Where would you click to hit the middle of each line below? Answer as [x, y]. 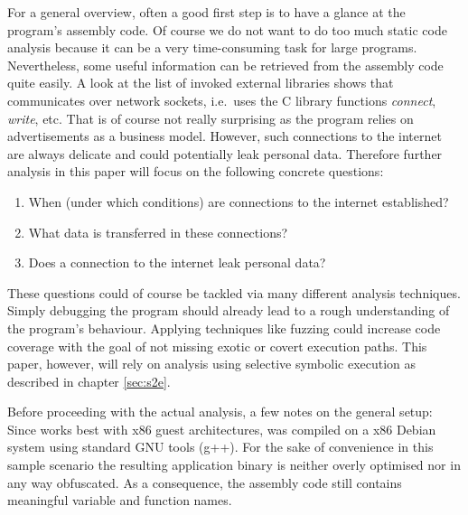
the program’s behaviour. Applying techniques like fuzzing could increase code [224, 328]
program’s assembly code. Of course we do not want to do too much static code [227, 29]
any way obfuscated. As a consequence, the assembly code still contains [205, 482]
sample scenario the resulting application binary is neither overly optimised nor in [234, 465]
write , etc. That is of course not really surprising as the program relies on [211, 118]
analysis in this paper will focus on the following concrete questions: [196, 171]
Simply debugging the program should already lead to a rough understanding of [229, 310]
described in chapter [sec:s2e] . [89, 381]
